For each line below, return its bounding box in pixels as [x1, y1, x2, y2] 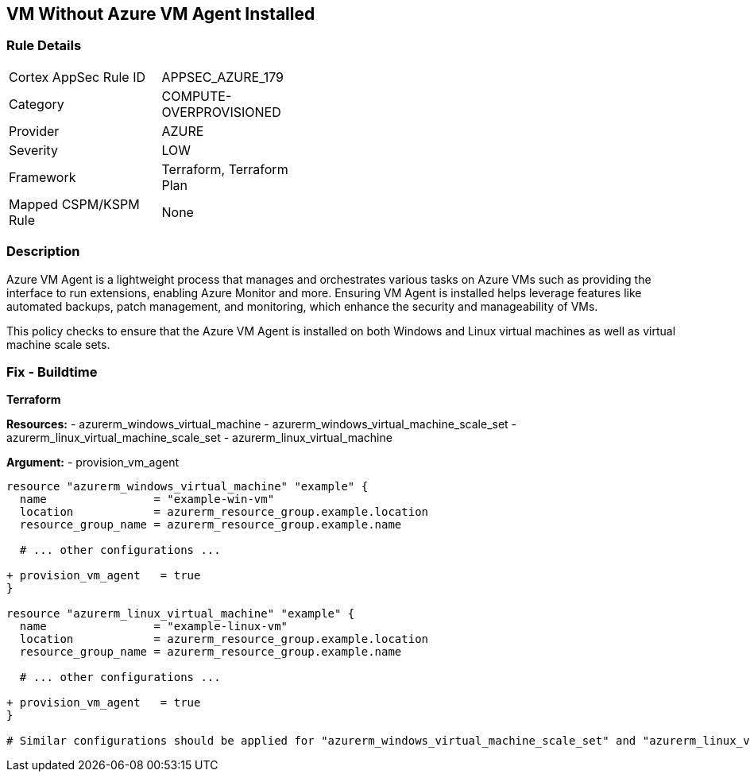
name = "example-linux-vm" [19, 620, 288, 633]
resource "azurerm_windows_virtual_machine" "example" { [6, 480, 369, 494]
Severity [9, 141, 58, 158]
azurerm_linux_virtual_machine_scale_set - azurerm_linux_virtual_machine [6, 431, 392, 445]
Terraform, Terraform [161, 161, 288, 177]
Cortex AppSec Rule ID [9, 68, 146, 85]
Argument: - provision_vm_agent [6, 455, 180, 470]
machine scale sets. [6, 337, 110, 351]
